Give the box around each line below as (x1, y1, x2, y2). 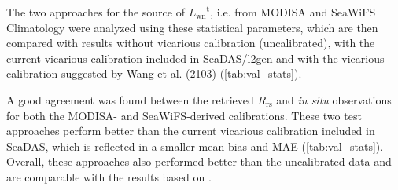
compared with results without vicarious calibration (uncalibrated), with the (6, 35, 375, 51)
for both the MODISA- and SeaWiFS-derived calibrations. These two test (6, 107, 362, 123)
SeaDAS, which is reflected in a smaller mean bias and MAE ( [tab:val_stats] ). (6, 137, 384, 154)
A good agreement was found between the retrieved (6, 91, 254, 108)
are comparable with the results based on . (6, 168, 212, 185)
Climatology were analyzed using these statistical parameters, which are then (6, 19, 378, 35)
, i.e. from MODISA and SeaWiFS (210, 4, 376, 20)
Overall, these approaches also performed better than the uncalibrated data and (6, 153, 392, 170)
